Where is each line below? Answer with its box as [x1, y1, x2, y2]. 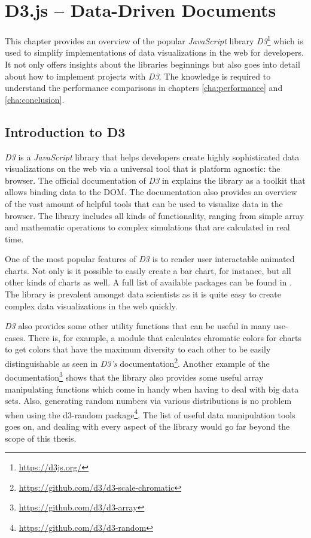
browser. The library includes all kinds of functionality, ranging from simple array [5, 209, 304, 221]
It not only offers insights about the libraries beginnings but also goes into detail [5, 57, 300, 70]
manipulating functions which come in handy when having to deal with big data [5, 382, 299, 395]
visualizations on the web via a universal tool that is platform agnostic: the [5, 162, 280, 175]
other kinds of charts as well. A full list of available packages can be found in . [5, 276, 292, 288]
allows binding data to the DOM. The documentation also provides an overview [5, 186, 297, 198]
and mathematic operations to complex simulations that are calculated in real [5, 221, 290, 233]
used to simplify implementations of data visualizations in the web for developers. [5, 46, 304, 59]
